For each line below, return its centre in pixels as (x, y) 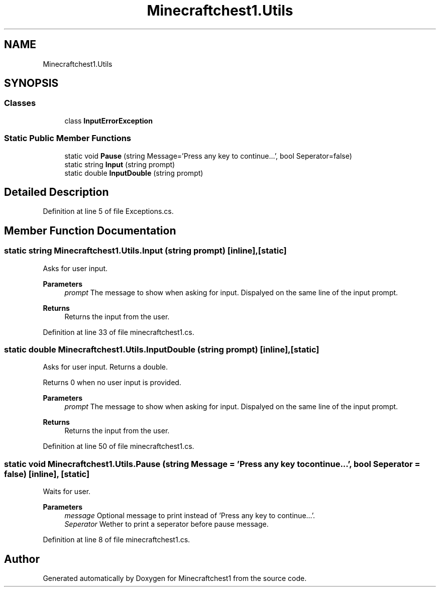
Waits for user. (67, 492)
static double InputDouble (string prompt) (134, 173)
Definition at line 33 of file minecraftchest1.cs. (119, 332)
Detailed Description (57, 192)
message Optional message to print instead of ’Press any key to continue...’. (190, 516)
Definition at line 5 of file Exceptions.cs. (108, 211)
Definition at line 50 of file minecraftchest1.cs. (119, 446)
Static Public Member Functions (68, 138)
